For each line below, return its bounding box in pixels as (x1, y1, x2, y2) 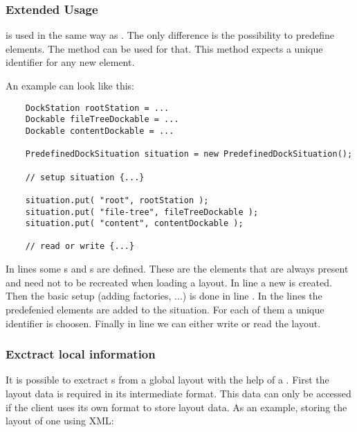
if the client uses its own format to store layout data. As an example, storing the (6, 399, 347, 414)
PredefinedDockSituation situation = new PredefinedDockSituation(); (25, 149, 353, 159)
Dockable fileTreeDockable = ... (25, 114, 179, 125)
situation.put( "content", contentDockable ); (25, 218, 244, 229)
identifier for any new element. (6, 55, 135, 69)
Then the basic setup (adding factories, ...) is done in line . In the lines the (6, 288, 322, 303)
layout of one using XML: (6, 413, 114, 428)
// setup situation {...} (25, 172, 145, 182)
